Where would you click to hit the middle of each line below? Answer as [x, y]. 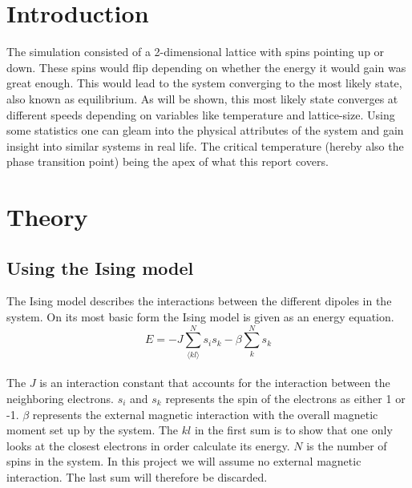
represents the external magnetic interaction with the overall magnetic [205, 414]
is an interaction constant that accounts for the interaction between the [215, 383]
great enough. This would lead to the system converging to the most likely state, [204, 83]
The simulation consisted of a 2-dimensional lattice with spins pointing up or [196, 52]
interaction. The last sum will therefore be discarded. [137, 476]
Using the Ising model [100, 267]
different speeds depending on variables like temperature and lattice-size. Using [201, 114]
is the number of [347, 445]
